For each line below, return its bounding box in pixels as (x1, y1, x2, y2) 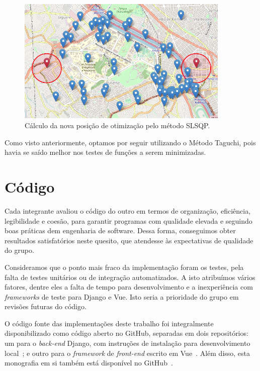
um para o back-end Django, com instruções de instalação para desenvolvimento (5, 338, 250, 348)
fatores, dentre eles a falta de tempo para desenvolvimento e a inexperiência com (5, 282, 253, 292)
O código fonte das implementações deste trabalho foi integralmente (5, 318, 214, 328)
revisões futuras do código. (5, 301, 86, 312)
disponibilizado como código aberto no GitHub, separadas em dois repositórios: (5, 328, 248, 338)
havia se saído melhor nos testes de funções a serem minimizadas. (5, 147, 206, 157)
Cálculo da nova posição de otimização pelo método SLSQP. (25, 120, 210, 131)
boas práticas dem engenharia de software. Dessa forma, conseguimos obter (5, 225, 236, 236)
